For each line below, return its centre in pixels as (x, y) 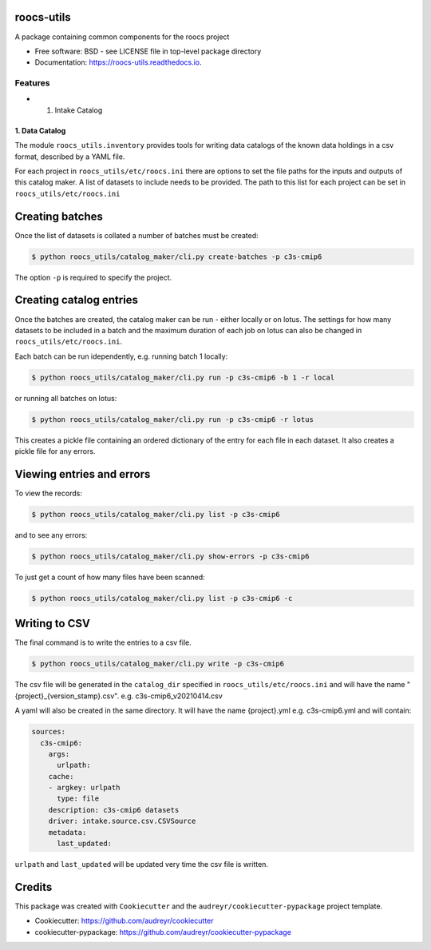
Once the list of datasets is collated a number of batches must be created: (136, 235)
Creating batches (59, 216)
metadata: (67, 832)
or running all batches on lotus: (66, 398)
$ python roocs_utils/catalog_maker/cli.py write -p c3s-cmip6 (158, 664)
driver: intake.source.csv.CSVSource (122, 821)
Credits (34, 887)
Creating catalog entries (77, 300)
